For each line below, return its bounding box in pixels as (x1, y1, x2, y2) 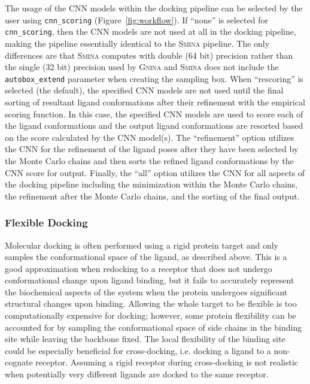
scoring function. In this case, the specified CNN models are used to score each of (5, 107, 303, 120)
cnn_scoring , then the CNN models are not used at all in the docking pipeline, (5, 25, 296, 38)
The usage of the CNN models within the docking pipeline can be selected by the (5, 2, 303, 14)
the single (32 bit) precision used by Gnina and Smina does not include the (5, 61, 279, 73)
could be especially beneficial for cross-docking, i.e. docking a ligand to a (5, 344, 271, 356)
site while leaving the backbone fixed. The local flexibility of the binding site (5, 332, 285, 345)
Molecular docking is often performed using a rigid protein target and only (5, 238, 279, 251)
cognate (5, 356, 33, 368)
